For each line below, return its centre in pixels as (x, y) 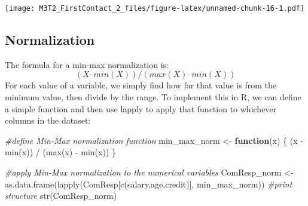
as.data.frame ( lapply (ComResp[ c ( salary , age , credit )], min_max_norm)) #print (149, 184)
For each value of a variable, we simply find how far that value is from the (141, 85)
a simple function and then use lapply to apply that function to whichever (141, 108)
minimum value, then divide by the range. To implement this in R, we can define (153, 97)
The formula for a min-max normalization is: (87, 64)
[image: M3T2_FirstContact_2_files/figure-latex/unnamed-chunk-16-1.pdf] (155, 8)
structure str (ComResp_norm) (61, 196)
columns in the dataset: (48, 120)
